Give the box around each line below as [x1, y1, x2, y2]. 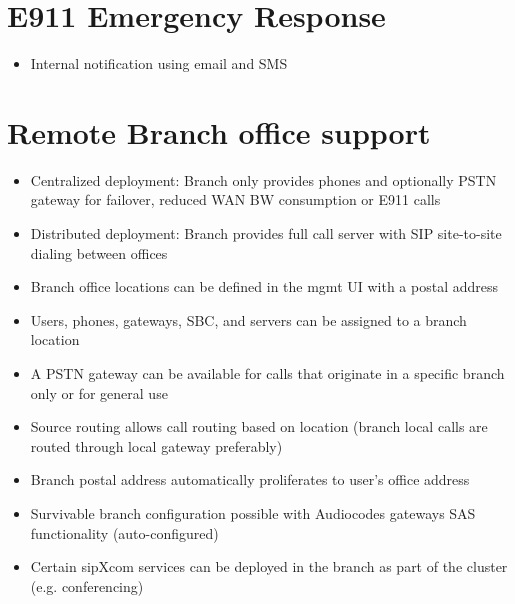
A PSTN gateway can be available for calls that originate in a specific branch [30, 363, 505, 383]
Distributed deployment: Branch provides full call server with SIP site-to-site [30, 223, 502, 244]
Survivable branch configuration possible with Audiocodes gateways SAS [30, 502, 476, 523]
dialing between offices [30, 242, 168, 263]
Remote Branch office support [7, 111, 431, 152]
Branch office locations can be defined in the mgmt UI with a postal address [30, 276, 499, 297]
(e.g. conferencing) [30, 575, 144, 596]
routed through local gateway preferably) [30, 435, 283, 456]
